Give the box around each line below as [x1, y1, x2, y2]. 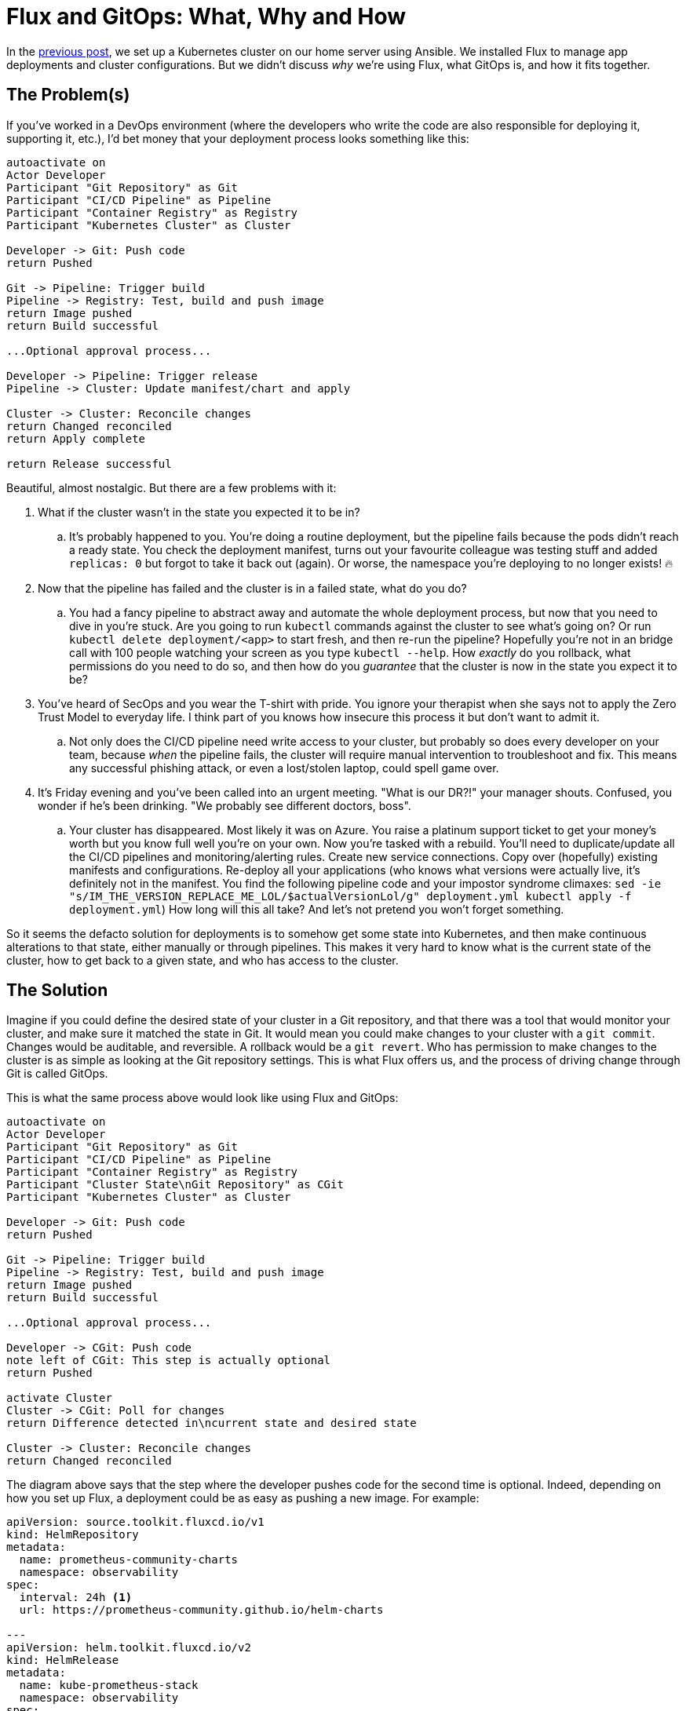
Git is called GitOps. [6, 1067, 108, 1081]
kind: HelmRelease [6, 1654, 119, 1667]
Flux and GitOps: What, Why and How [6, 3, 407, 30]
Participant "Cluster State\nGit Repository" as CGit [6, 1178, 344, 1191]
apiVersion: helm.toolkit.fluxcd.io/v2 [6, 1641, 251, 1654]
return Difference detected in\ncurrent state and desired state [6, 1417, 417, 1430]
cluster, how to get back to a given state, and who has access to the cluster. [6, 953, 399, 967]
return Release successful [6, 457, 172, 470]
